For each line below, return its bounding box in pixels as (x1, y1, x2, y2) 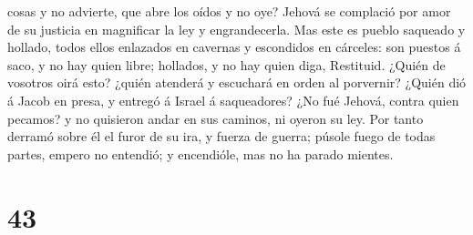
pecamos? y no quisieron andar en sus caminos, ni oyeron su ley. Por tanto (7, 108, 424, 128)
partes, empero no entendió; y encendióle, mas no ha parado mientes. (7, 144, 394, 163)
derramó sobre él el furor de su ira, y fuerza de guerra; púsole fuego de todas (7, 127, 436, 146)
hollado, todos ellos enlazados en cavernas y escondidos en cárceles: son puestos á (7, 37, 461, 56)
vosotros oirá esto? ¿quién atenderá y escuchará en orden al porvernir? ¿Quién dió (7, 73, 467, 92)
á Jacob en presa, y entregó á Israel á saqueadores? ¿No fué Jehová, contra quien (7, 90, 459, 109)
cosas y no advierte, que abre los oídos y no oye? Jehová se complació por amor (7, 2, 451, 20)
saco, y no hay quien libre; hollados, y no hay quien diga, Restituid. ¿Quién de (7, 55, 446, 74)
